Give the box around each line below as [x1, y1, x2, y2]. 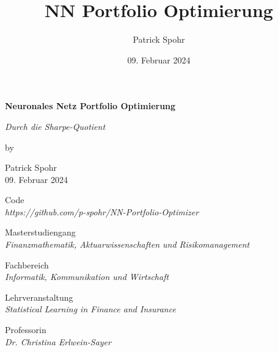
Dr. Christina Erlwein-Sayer [5, 335, 111, 348]
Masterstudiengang [5, 226, 76, 239]
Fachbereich [5, 258, 49, 271]
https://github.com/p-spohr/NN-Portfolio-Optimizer [5, 205, 199, 218]
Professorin [5, 323, 46, 336]
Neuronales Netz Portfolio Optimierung [5, 99, 176, 112]
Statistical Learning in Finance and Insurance [5, 303, 176, 315]
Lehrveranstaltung [5, 290, 73, 303]
